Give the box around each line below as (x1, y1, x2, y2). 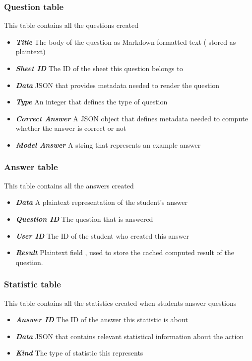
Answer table (4, 161, 58, 173)
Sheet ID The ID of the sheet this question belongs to (15, 63, 183, 73)
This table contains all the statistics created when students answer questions (4, 297, 237, 308)
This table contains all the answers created (4, 180, 134, 190)
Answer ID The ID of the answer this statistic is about (15, 314, 189, 325)
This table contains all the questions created (4, 20, 138, 30)
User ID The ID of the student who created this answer (15, 230, 189, 241)
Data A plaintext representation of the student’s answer (15, 197, 188, 207)
